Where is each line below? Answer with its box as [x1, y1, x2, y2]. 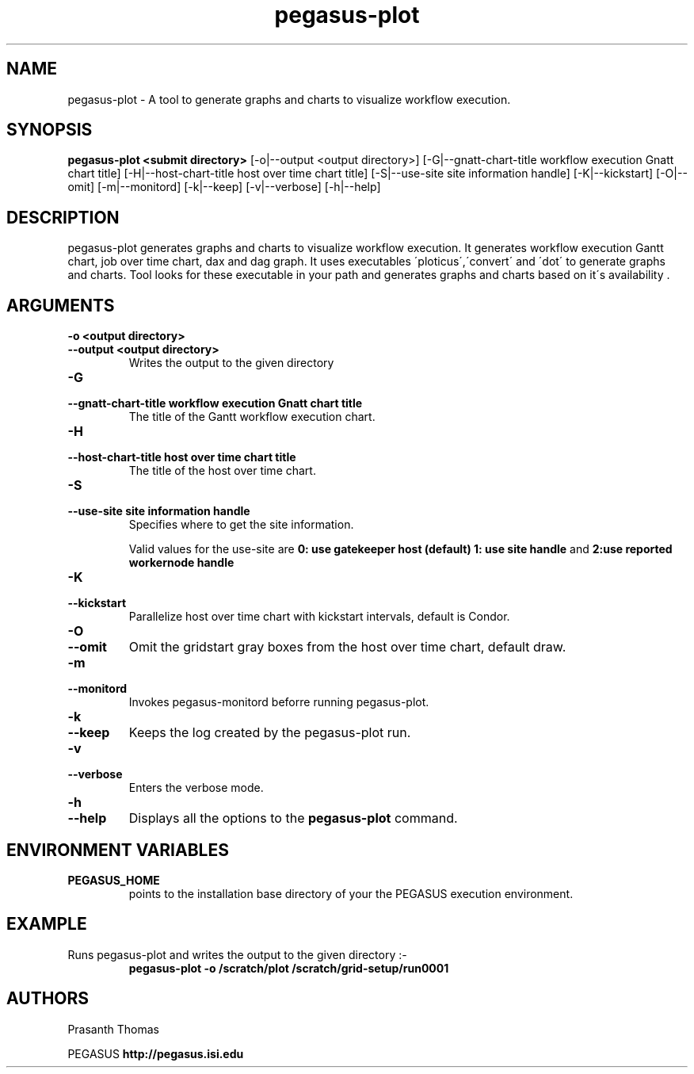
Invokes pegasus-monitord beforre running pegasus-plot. [128, 695, 429, 709]
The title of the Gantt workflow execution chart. [128, 410, 376, 424]
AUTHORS [6, 988, 90, 1009]
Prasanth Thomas [67, 1022, 160, 1036]
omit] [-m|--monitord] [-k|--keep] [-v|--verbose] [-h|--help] [67, 180, 381, 194]
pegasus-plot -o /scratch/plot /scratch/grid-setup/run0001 [128, 961, 449, 975]
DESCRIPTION [6, 207, 120, 227]
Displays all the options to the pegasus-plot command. [128, 810, 458, 827]
